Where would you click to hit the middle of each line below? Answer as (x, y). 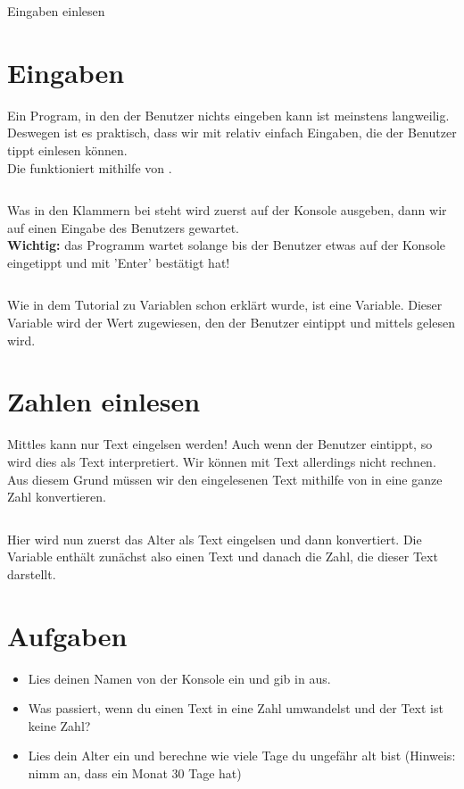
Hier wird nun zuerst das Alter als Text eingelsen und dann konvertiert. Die (215, 539)
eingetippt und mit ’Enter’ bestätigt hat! (119, 262)
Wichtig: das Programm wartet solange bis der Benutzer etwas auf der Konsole (227, 245)
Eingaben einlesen (56, 11)
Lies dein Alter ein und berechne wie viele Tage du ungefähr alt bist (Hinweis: (242, 756)
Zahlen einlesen (104, 401)
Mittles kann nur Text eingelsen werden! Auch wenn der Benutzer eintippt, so (220, 444)
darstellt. (32, 573)
